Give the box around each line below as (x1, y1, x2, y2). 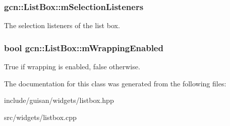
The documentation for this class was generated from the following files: (4, 78, 226, 88)
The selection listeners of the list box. (4, 20, 120, 31)
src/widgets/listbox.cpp (4, 111, 77, 122)
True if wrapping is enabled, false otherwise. (4, 61, 140, 72)
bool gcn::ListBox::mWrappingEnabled (4, 41, 163, 54)
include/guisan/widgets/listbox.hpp (4, 95, 114, 105)
